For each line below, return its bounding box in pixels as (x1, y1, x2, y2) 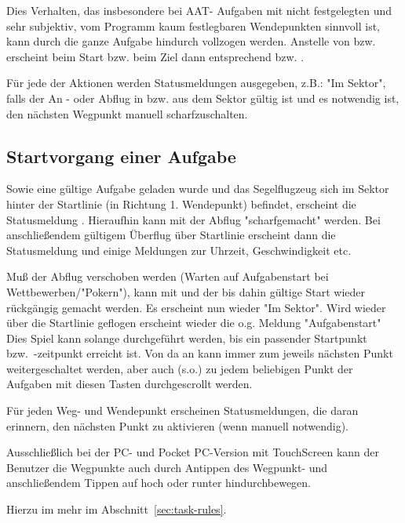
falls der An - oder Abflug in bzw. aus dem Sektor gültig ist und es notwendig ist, (6, 89, 400, 106)
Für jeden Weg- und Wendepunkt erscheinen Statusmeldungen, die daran (6, 402, 359, 419)
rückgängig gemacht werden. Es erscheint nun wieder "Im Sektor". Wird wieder (6, 299, 386, 315)
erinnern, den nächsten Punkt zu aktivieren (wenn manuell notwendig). (6, 417, 348, 434)
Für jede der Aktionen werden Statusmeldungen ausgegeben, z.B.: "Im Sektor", (6, 74, 386, 91)
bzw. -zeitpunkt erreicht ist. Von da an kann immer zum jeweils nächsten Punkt (6, 345, 393, 361)
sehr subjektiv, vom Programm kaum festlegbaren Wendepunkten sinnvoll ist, (6, 17, 380, 34)
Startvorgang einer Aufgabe (6, 143, 236, 168)
